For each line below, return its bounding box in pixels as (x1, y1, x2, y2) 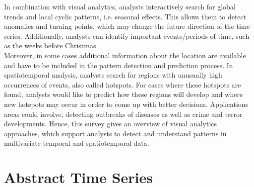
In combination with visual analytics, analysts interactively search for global (4, 1, 236, 11)
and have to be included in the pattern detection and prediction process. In (4, 60, 233, 70)
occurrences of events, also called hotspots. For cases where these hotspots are (4, 79, 241, 90)
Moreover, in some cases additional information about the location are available (4, 50, 246, 60)
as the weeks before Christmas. (4, 40, 98, 51)
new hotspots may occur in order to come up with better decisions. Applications (4, 98, 249, 109)
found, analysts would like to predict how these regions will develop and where (4, 89, 243, 99)
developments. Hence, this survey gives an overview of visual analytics (4, 118, 217, 129)
